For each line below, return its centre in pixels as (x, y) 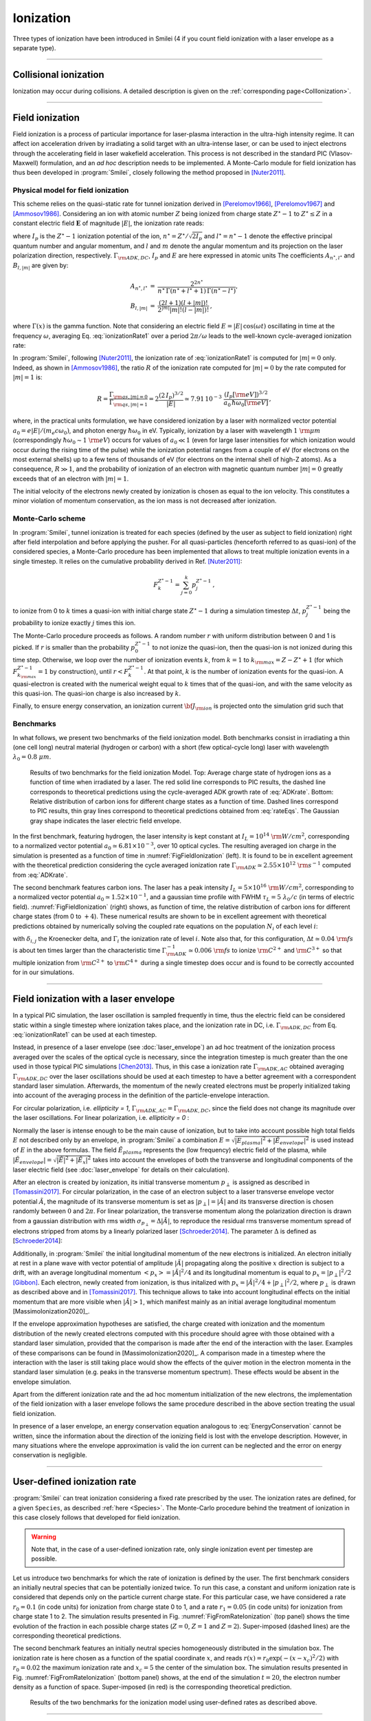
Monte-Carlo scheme (49, 518)
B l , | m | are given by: (41, 266)
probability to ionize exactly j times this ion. (74, 623)
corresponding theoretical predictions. (67, 1636)
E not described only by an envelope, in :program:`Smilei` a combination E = (121, 1140)
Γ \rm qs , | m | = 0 (128, 395)
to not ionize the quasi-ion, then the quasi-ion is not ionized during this (252, 647)
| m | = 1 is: (27, 377)
